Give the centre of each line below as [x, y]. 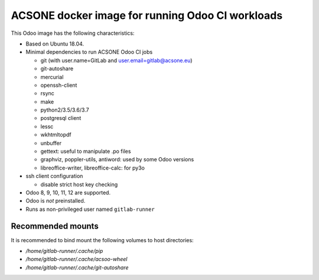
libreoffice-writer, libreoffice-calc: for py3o [92, 168]
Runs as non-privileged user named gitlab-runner [90, 209]
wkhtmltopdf [56, 135]
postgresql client [61, 118]
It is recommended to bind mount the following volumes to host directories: [102, 240]
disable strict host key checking [79, 184]
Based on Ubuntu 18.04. [55, 44]
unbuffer [51, 143]
